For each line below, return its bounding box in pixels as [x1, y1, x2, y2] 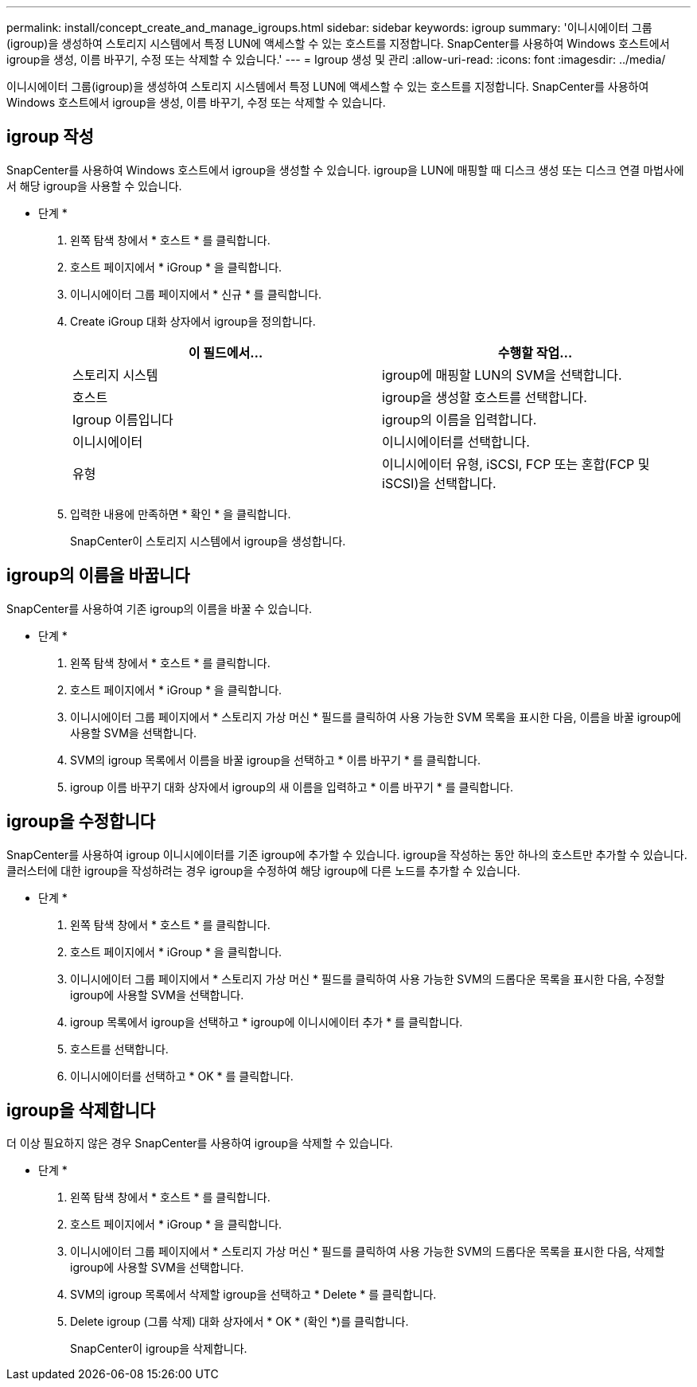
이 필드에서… [188, 344, 263, 361]
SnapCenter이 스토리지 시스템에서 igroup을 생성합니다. [70, 533, 346, 548]
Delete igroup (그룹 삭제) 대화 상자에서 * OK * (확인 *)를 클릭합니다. [70, 1315, 409, 1329]
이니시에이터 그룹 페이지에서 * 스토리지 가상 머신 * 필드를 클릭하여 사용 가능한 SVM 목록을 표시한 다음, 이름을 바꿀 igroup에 [70, 709, 681, 724]
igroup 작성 [6, 127, 94, 147]
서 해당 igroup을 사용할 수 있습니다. [6, 178, 182, 193]
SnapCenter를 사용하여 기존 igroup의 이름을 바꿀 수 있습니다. [6, 601, 312, 615]
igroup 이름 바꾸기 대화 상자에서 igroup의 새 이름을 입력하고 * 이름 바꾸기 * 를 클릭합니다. [70, 779, 513, 794]
